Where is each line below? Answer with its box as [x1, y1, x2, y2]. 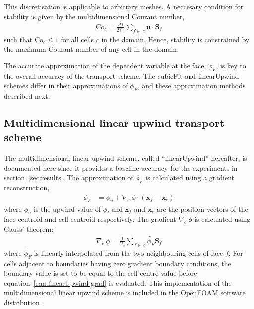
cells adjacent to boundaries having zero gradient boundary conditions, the [4, 258, 231, 268]
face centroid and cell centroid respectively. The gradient [4, 214, 176, 224]
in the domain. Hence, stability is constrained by [101, 34, 250, 44]
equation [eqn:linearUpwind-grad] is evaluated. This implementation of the [4, 277, 232, 288]
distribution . [4, 297, 44, 307]
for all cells [61, 34, 94, 44]
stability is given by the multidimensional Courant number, [4, 11, 185, 21]
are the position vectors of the [156, 203, 248, 214]
